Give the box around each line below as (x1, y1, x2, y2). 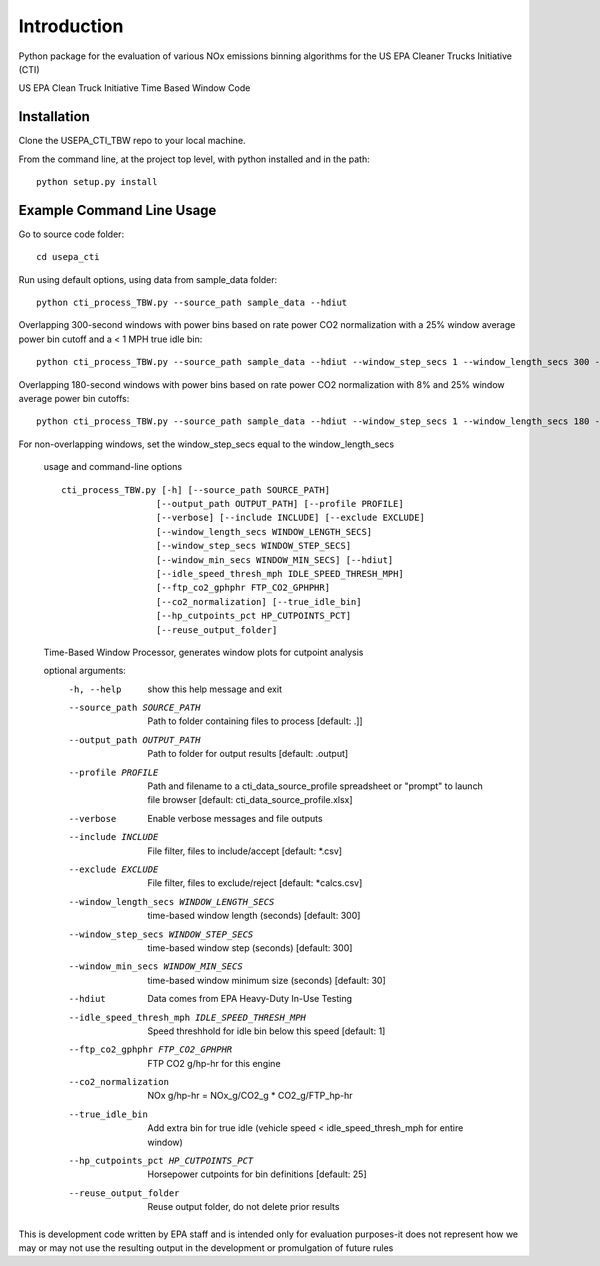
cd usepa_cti (36, 251, 100, 263)
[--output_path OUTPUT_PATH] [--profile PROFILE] (155, 498, 404, 509)
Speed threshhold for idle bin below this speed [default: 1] (147, 1025, 386, 1037)
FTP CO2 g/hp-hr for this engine (147, 1057, 281, 1069)
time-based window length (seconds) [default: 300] (147, 910, 361, 922)
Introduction (18, 15, 124, 37)
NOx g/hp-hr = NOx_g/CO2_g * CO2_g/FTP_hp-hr (147, 1090, 354, 1102)
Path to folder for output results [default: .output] (147, 748, 349, 760)
